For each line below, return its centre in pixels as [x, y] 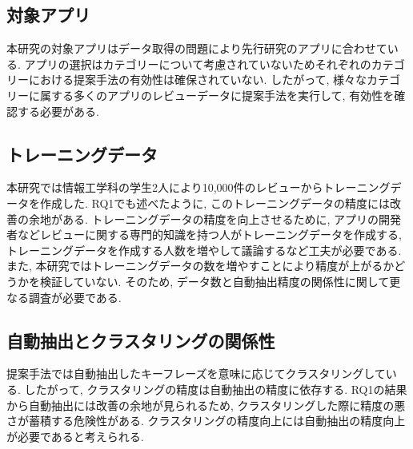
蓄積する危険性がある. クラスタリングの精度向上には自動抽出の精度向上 [217, 421]
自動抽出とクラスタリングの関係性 [141, 340]
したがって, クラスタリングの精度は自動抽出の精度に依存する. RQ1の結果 [216, 389]
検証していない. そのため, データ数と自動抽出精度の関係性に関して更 [220, 281]
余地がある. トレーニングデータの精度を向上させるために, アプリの [204, 219]
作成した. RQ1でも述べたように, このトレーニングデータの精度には [215, 203]
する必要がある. [58, 111]
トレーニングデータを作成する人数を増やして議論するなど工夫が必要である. [204, 250]
